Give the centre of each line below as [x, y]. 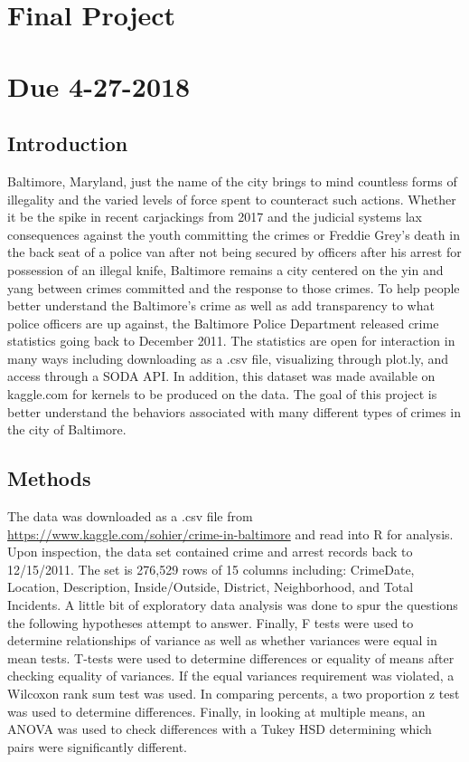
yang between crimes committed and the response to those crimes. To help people [234, 287]
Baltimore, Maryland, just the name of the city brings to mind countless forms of [232, 181]
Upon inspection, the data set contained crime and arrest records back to [210, 552]
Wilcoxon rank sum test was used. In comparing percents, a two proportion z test [234, 693]
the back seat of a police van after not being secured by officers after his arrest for [234, 252]
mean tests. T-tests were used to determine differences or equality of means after [231, 657]
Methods [49, 478]
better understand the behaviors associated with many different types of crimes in [234, 411]
